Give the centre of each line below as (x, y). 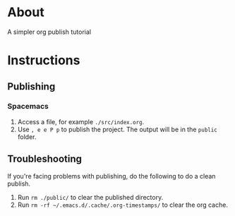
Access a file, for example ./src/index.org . (81, 121)
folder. (27, 137)
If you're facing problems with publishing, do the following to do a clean (112, 176)
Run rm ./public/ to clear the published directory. (90, 197)
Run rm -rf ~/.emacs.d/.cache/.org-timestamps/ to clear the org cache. (122, 205)
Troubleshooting (45, 159)
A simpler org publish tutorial (49, 32)
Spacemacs (28, 107)
